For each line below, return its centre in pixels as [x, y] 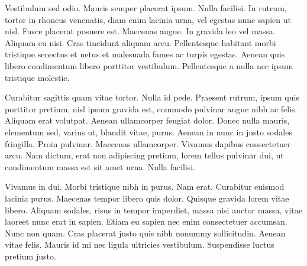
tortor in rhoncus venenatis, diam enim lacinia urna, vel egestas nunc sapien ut [148, 19]
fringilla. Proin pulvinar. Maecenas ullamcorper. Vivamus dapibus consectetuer [148, 143]
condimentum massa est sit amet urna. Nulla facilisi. [100, 166]
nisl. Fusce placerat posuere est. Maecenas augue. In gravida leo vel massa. [140, 31]
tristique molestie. [37, 77]
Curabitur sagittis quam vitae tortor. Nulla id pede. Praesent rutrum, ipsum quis [152, 97]
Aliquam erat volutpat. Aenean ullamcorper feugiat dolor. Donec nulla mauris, [147, 120]
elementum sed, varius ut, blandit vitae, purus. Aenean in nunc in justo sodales [148, 132]
